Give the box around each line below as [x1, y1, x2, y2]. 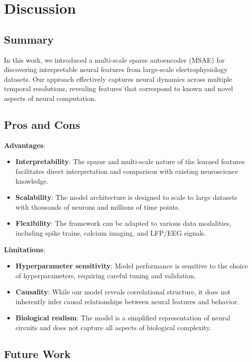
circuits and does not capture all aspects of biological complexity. [15, 322, 211, 333]
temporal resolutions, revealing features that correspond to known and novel [4, 83, 233, 94]
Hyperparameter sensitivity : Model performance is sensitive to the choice [15, 261, 248, 271]
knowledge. [15, 175, 49, 186]
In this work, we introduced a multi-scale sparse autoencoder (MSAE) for [4, 54, 225, 65]
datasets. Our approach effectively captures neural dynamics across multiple [4, 73, 232, 84]
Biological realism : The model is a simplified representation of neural [15, 313, 230, 323]
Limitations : [4, 244, 46, 254]
